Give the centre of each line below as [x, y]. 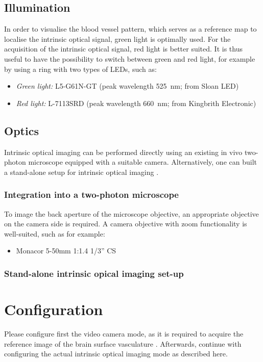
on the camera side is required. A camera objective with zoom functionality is [126, 224]
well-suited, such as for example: [55, 233]
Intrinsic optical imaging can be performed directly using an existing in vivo [123, 152]
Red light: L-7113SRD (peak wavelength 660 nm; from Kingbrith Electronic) [136, 103]
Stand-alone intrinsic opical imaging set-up [94, 273]
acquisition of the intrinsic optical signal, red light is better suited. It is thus [123, 49]
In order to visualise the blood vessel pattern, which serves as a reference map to [130, 29]
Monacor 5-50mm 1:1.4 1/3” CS [66, 251]
